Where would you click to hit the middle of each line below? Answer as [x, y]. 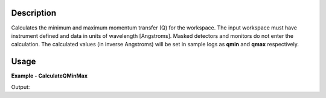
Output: [21, 87]
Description [34, 13]
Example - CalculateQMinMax [49, 76]
